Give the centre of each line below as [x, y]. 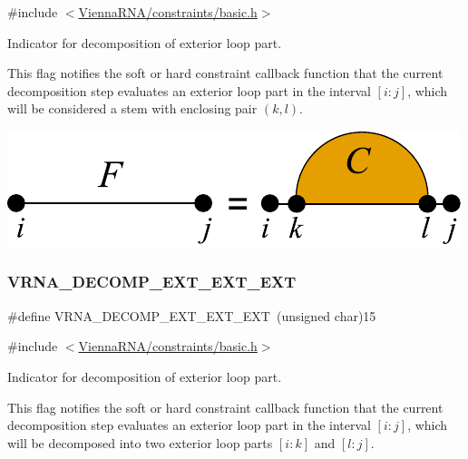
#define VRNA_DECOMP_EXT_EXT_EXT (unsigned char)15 [192, 315]
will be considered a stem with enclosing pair [132, 108]
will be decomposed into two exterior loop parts [140, 442]
